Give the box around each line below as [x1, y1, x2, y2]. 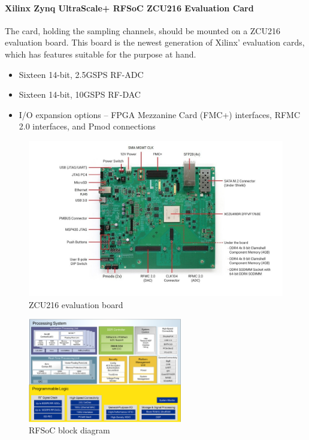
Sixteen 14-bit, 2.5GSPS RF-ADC [19, 68, 144, 80]
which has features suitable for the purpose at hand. [5, 47, 196, 60]
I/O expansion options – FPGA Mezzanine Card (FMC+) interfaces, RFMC [19, 108, 301, 120]
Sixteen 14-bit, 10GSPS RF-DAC [19, 88, 141, 101]
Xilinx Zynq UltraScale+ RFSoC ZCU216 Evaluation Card [5, 1, 254, 14]
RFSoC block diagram [29, 424, 110, 436]
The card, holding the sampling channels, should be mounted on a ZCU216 [5, 24, 280, 37]
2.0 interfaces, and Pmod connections [19, 120, 156, 132]
